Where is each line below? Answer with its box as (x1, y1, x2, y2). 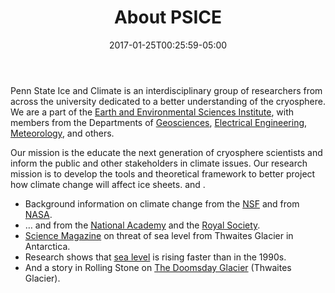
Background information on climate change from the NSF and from (24, 197, 300, 210)
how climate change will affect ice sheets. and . (10, 178, 206, 190)
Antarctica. (24, 240, 71, 252)
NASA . (24, 208, 53, 220)
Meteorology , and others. (10, 127, 115, 139)
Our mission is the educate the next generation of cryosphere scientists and (10, 146, 323, 158)
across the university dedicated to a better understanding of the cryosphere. (10, 95, 326, 107)
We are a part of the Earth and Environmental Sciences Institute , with (10, 106, 295, 118)
